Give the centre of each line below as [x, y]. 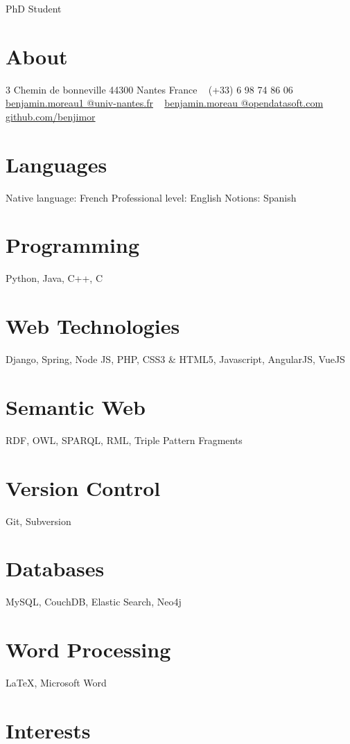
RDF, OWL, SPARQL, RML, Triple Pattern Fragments [124, 440]
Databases [55, 568]
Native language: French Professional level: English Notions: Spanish [151, 197]
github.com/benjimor [51, 116]
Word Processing [88, 649]
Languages [56, 164]
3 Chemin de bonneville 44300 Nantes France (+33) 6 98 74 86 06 [149, 89]
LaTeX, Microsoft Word [56, 682]
